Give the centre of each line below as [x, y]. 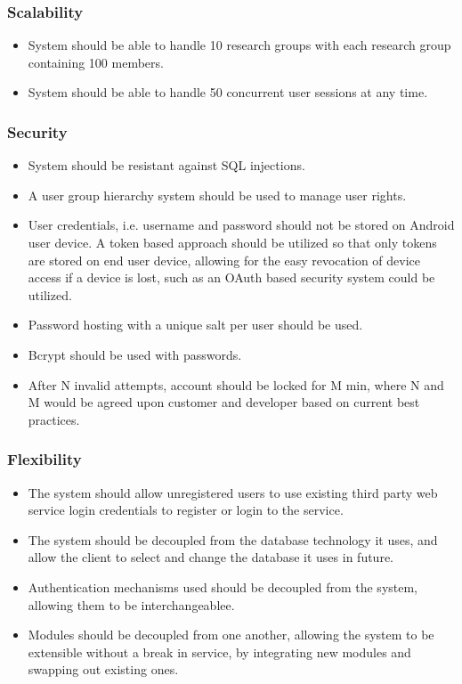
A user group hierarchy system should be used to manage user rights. [217, 195]
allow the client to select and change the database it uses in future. [211, 557]
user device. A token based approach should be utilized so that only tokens [232, 242]
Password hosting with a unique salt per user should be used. [195, 325]
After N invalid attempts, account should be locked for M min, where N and [236, 384]
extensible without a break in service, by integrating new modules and [219, 651]
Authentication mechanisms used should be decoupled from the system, [223, 586]
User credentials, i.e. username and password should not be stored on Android [241, 225]
